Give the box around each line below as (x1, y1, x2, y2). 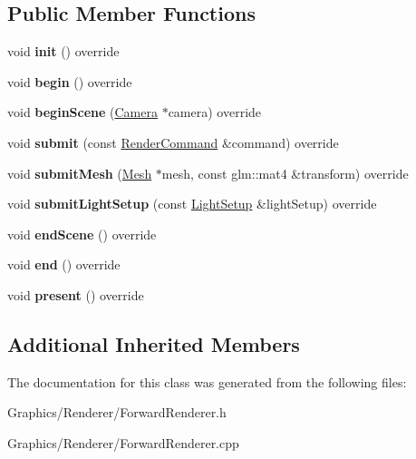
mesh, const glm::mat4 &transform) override (161, 163, 409, 182)
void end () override (7, 255, 121, 274)
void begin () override (7, 72, 132, 91)
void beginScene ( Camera (7, 103, 158, 122)
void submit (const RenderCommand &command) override (7, 132, 339, 151)
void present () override (7, 285, 144, 304)
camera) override (168, 103, 262, 122)
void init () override (7, 42, 120, 61)
